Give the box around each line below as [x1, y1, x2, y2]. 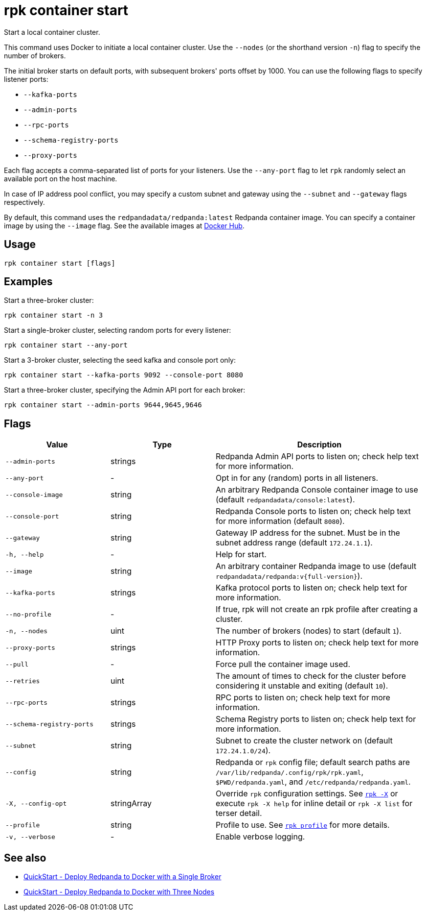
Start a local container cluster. [4, 27, 100, 36]
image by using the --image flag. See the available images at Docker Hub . [4, 221, 245, 230]
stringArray [111, 798, 152, 809]
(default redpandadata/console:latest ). [216, 495, 355, 505]
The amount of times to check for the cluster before [216, 671, 406, 681]
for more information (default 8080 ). [216, 516, 345, 526]
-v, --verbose [5, 833, 55, 841]
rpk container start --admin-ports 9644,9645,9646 [4, 401, 202, 409]
